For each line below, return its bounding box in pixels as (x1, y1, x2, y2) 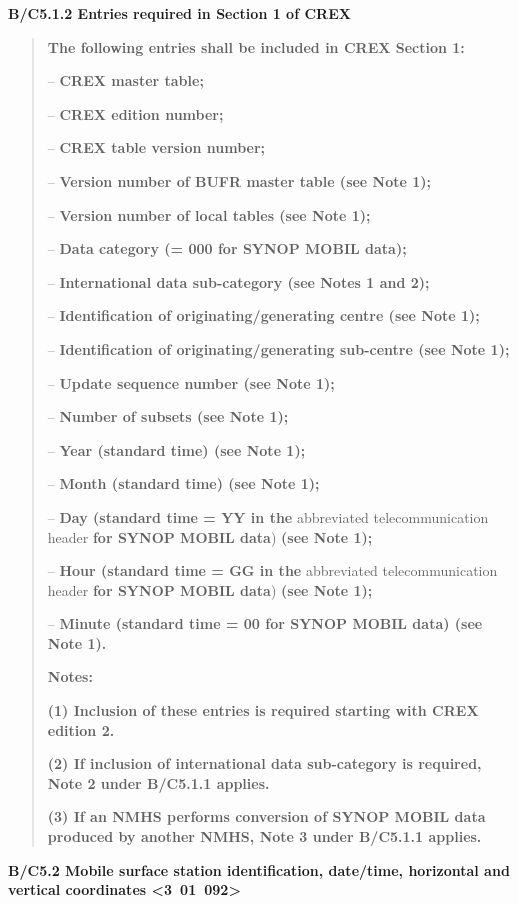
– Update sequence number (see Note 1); (47, 372, 335, 393)
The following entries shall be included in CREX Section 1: (47, 36, 465, 57)
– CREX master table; (47, 70, 204, 91)
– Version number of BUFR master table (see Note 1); (47, 170, 432, 191)
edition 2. (47, 719, 115, 740)
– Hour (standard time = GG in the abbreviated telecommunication (47, 560, 498, 581)
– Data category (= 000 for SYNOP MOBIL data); (47, 238, 407, 259)
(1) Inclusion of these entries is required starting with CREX (47, 700, 479, 721)
